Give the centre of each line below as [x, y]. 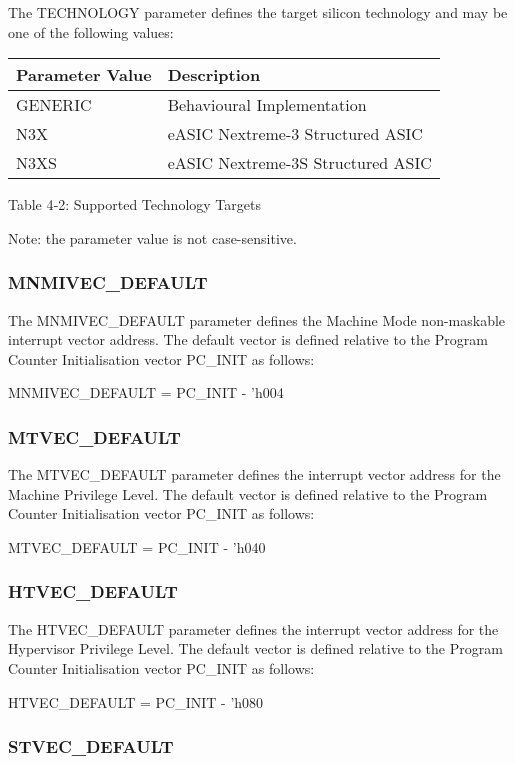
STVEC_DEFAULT [91, 746]
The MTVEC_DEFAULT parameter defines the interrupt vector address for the [254, 474]
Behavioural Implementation [267, 105]
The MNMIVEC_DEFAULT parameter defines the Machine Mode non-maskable [257, 319]
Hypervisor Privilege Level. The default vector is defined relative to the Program [255, 648]
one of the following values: [91, 31]
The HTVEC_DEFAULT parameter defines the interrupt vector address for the [253, 628]
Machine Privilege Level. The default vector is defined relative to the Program [248, 493]
